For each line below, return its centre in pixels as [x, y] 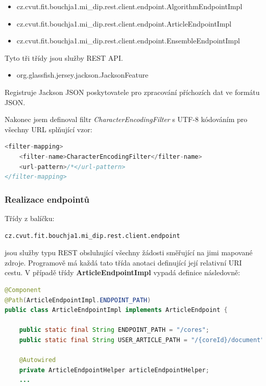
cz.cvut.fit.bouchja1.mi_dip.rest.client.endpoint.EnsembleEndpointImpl [128, 41]
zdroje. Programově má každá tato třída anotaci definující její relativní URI [123, 262]
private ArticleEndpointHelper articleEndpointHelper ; [114, 370]
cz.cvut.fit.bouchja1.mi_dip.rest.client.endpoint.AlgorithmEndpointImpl [129, 6]
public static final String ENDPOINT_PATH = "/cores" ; [114, 330]
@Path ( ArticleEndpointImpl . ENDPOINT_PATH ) [78, 300]
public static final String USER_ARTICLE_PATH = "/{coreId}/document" [142, 340]
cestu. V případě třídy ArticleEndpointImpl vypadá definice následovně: [123, 272]
